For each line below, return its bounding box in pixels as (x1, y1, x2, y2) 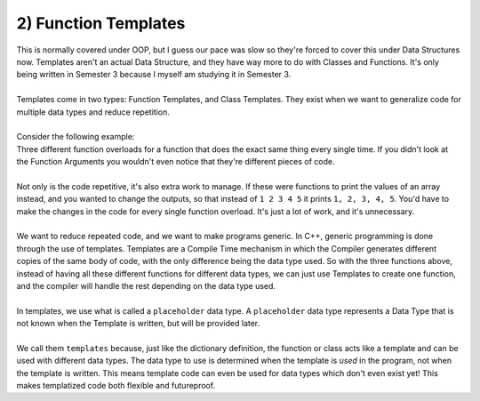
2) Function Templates (16, 13, 186, 33)
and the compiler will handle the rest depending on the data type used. (16, 280, 276, 291)
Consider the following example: (16, 132, 135, 142)
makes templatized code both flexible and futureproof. (16, 381, 216, 391)
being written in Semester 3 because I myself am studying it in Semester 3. (16, 69, 292, 80)
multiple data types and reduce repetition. (16, 107, 171, 117)
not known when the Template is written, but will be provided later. (16, 318, 260, 329)
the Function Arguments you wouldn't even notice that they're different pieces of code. (16, 156, 335, 167)
